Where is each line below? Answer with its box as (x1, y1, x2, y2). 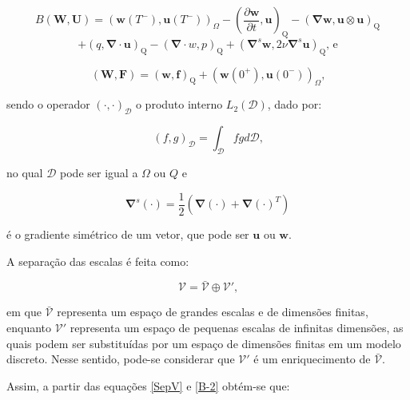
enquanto (6, 319, 52, 336)
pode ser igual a (60, 164, 138, 180)
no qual (6, 164, 43, 180)
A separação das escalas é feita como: (6, 252, 189, 269)
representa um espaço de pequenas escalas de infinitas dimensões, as (70, 319, 404, 336)
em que (6, 303, 42, 320)
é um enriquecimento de (253, 350, 371, 367)
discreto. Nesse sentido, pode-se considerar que (6, 350, 235, 367)
